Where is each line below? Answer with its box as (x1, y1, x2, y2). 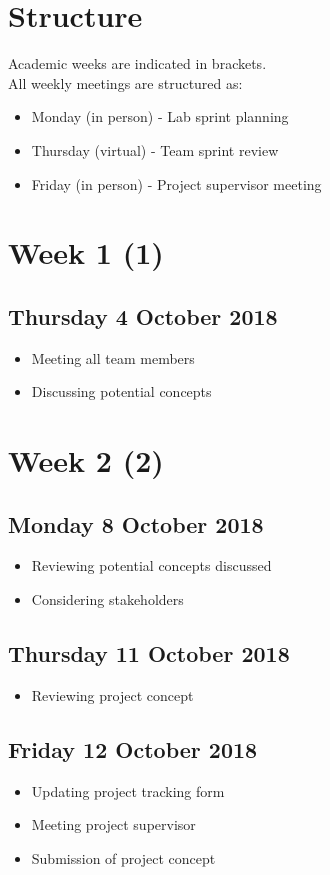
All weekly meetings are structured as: (8, 72, 243, 93)
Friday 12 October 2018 (8, 733, 258, 764)
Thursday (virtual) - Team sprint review (31, 139, 279, 160)
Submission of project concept (31, 847, 216, 868)
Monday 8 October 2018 (8, 508, 264, 539)
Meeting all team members (31, 347, 195, 368)
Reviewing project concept (31, 684, 194, 705)
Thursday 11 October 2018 (8, 638, 290, 669)
